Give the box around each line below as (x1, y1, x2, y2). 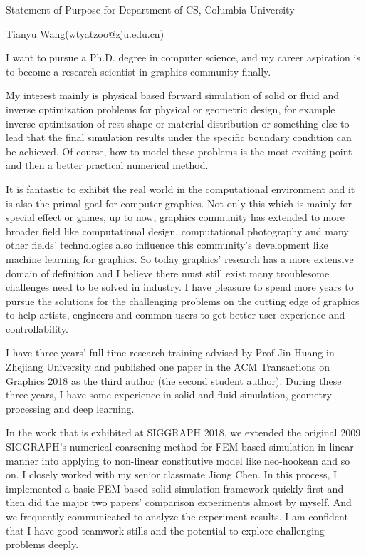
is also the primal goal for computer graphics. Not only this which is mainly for (6, 195, 352, 210)
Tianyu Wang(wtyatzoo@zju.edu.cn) (6, 26, 164, 41)
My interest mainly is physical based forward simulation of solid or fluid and (6, 88, 340, 103)
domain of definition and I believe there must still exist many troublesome (6, 265, 330, 280)
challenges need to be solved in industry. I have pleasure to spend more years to (6, 279, 354, 294)
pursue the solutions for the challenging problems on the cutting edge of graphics (6, 293, 360, 308)
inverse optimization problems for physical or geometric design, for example (6, 101, 335, 116)
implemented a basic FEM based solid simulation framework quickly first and (6, 480, 344, 495)
